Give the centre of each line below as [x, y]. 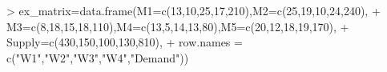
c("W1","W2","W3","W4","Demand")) [98, 57]
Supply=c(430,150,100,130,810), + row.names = [125, 42]
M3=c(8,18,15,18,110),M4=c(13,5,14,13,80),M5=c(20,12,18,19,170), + [178, 26]
